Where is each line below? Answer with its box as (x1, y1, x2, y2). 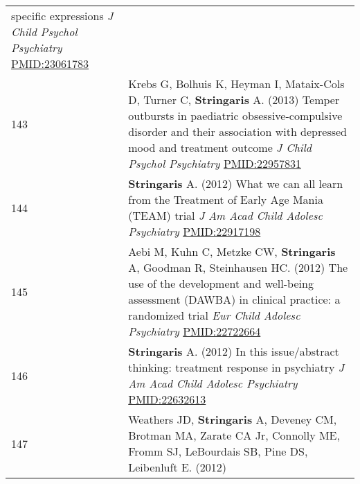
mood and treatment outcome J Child (128, 139, 312, 155)
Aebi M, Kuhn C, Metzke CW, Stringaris (128, 243, 336, 259)
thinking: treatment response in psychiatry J (128, 359, 345, 375)
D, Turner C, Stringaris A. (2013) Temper (128, 92, 340, 107)
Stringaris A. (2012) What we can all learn (128, 175, 343, 191)
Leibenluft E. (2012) (128, 459, 227, 475)
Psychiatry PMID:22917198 (128, 223, 261, 239)
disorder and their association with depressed (128, 123, 347, 139)
